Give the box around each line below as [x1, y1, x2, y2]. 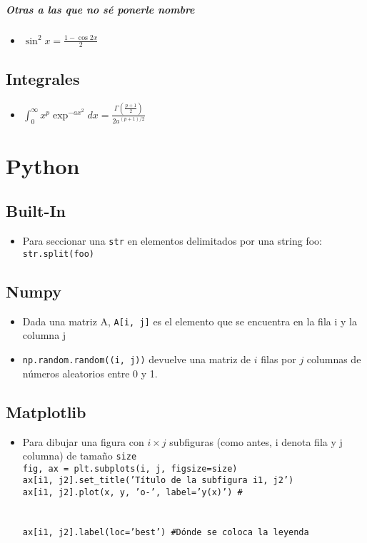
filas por [261, 352, 296, 367]
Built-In [6, 200, 66, 222]
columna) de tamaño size [22, 448, 137, 463]
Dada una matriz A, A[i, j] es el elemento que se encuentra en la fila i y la [22, 313, 357, 328]
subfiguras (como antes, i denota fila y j [169, 434, 343, 449]
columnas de [306, 352, 361, 367]
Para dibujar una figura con [22, 434, 144, 449]
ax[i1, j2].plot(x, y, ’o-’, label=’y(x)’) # [22, 487, 243, 498]
